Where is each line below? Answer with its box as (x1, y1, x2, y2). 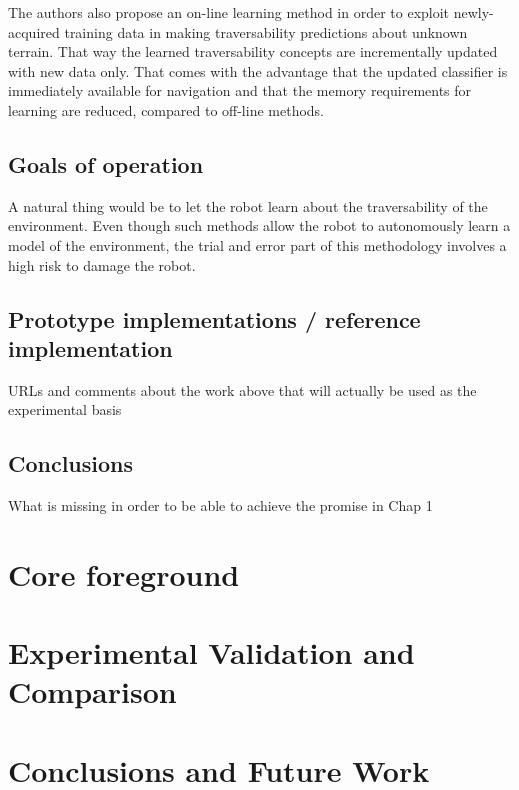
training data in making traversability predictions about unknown (64, 21, 468, 42)
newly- (453, 2, 494, 22)
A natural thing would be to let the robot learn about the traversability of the (8, 195, 488, 216)
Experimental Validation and (8, 632, 415, 673)
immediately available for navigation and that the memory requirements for (8, 80, 472, 101)
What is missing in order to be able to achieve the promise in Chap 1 (8, 495, 433, 516)
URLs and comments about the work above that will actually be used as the (8, 379, 477, 400)
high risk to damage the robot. (8, 254, 196, 275)
